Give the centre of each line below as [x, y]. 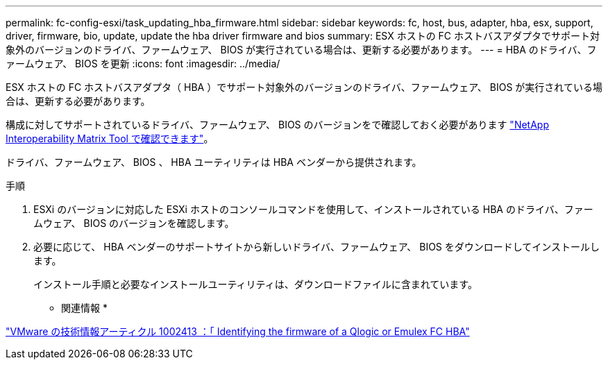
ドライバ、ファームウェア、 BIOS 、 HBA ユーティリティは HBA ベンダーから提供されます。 [214, 162]
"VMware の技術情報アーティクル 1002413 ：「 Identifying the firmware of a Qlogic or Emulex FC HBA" [238, 331]
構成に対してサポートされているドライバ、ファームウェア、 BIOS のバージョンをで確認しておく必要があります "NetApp [277, 125]
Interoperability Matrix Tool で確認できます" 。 [110, 138]
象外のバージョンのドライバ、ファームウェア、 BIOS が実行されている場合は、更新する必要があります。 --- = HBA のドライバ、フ [301, 50]
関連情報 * [84, 308]
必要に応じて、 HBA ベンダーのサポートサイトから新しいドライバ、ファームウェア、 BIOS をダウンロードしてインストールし [317, 247]
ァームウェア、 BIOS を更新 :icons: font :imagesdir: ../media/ [143, 63]
